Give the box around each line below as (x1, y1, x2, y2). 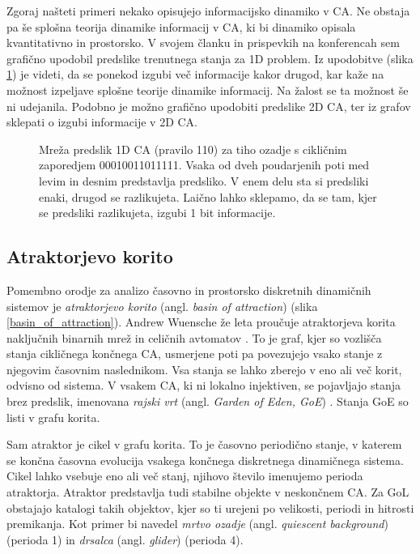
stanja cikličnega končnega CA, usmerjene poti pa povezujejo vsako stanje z (6, 345, 383, 362)
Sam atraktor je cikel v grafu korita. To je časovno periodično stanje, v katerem (6, 436, 402, 453)
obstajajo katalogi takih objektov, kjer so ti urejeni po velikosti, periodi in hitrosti (6, 499, 414, 516)
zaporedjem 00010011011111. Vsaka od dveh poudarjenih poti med (39, 156, 370, 173)
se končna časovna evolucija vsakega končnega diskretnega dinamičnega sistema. (6, 451, 404, 468)
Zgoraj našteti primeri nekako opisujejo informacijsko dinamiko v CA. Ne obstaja (6, 2, 410, 19)
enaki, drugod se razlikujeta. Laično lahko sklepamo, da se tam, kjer (39, 188, 377, 205)
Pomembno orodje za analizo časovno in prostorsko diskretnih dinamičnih (6, 281, 371, 298)
